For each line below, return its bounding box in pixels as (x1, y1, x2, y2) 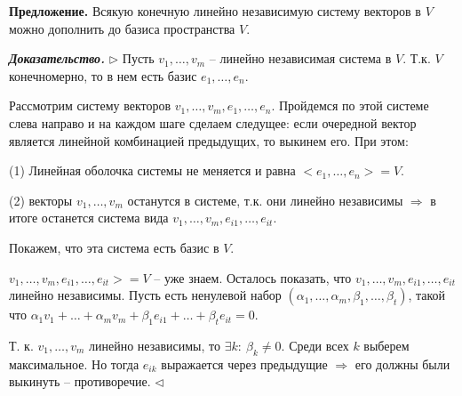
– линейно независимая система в (209, 49, 392, 68)
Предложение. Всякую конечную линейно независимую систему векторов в (9, 2, 421, 20)
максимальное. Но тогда (9, 354, 139, 373)
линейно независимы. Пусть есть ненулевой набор (9, 286, 282, 304)
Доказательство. (9, 49, 106, 68)
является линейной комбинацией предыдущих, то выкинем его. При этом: (9, 131, 409, 150)
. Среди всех (281, 335, 349, 354)
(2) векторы (9, 190, 73, 209)
